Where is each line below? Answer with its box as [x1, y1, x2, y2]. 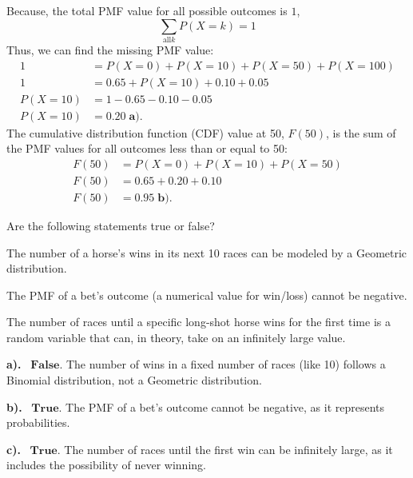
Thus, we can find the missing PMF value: [6, 41, 214, 58]
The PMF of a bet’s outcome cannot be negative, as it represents [66, 398, 385, 415]
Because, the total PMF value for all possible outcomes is [6, 2, 288, 18]
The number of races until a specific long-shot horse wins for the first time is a [6, 313, 391, 330]
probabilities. [6, 414, 70, 431]
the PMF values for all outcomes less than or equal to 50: [6, 140, 288, 157]
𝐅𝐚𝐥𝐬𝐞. [30, 360, 63, 372]
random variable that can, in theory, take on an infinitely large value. [6, 329, 346, 345]
